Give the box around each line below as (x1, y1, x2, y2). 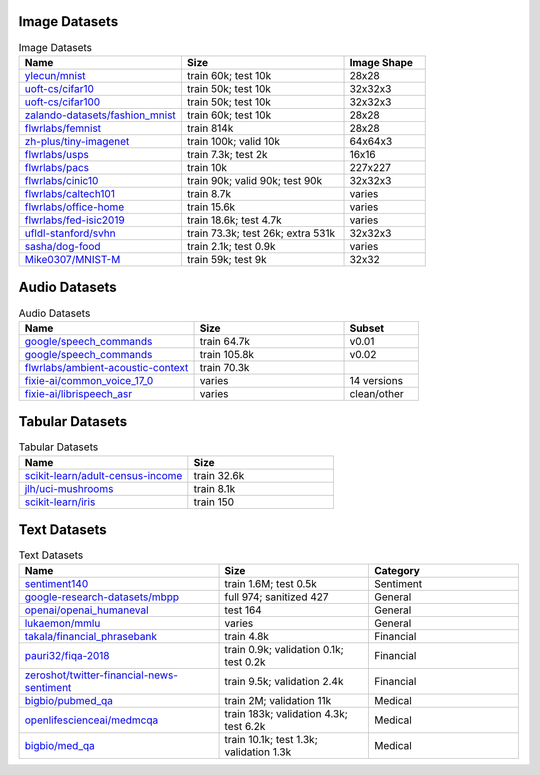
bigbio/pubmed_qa (24, 693, 114, 707)
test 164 (224, 603, 262, 617)
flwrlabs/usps (24, 147, 89, 161)
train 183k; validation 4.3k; (224, 706, 349, 720)
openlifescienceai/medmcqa (24, 713, 159, 727)
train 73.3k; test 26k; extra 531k (186, 226, 335, 240)
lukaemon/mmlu (24, 616, 101, 630)
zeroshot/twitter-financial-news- (24, 668, 179, 682)
